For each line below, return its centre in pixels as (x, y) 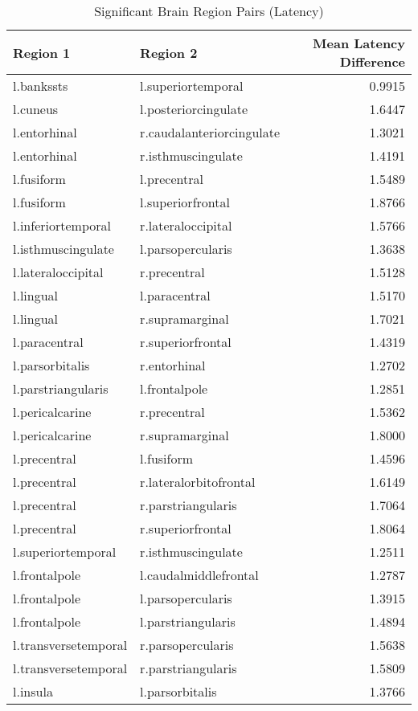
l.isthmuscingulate (64, 249)
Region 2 (169, 52)
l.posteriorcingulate (194, 109)
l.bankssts (41, 86)
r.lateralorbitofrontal (198, 482)
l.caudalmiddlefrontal (199, 575)
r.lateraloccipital (186, 225)
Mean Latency (359, 43)
